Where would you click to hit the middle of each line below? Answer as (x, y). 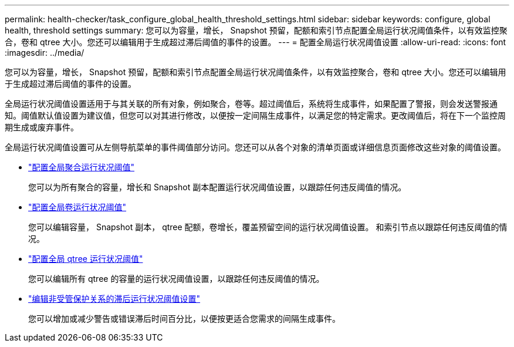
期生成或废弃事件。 (42, 127)
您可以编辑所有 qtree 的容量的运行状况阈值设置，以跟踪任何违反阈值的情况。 (176, 279)
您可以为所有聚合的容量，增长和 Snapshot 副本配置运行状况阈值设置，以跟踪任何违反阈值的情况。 (217, 187)
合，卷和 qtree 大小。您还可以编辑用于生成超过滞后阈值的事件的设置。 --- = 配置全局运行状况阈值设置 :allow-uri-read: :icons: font (256, 42)
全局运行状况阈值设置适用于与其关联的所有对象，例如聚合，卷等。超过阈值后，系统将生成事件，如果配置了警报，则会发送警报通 (251, 104)
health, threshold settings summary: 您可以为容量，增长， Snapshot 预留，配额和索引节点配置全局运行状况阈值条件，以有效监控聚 (256, 30)
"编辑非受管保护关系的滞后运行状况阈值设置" (114, 299)
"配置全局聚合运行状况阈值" (82, 167)
